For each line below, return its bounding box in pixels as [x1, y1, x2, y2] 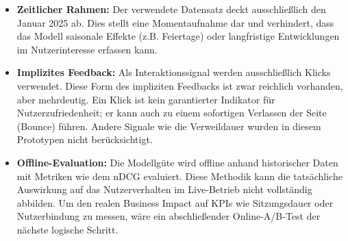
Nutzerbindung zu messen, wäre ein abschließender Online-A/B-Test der [16, 209, 321, 223]
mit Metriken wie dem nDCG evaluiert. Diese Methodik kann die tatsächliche [16, 168, 343, 183]
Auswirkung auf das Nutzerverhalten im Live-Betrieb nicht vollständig [16, 182, 312, 196]
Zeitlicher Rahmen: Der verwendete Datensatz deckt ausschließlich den [16, 2, 326, 16]
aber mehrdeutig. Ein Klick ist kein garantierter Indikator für [16, 92, 275, 106]
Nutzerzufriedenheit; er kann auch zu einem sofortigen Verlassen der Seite [16, 105, 327, 120]
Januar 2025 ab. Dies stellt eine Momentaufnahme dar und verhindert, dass [16, 15, 334, 29]
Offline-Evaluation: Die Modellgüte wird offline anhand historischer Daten [16, 155, 338, 169]
